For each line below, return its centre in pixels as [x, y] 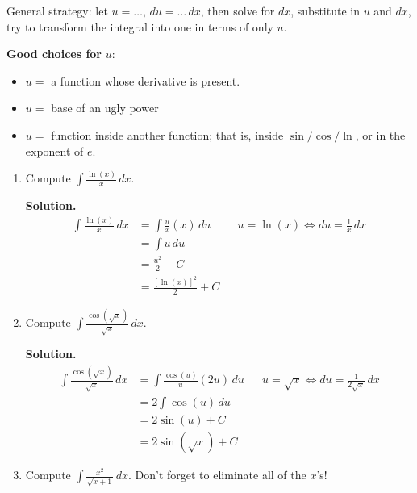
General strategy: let [57, 10]
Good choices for [54, 54]
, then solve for [238, 10]
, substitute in [325, 10]
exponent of [54, 150]
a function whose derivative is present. [146, 80]
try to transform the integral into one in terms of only [140, 26]
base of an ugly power [105, 108]
